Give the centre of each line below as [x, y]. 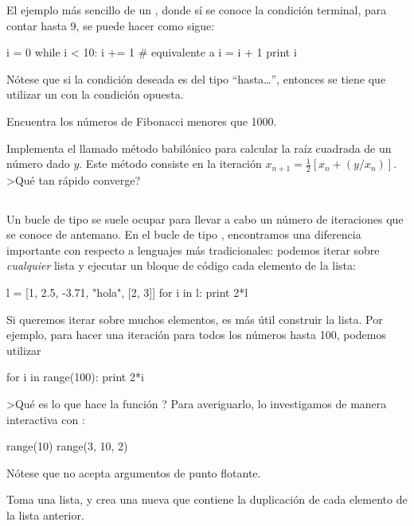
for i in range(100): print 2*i [75, 377]
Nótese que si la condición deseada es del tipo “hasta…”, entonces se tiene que [196, 78]
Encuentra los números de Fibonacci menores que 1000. [142, 121]
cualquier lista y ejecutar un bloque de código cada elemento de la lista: [181, 265]
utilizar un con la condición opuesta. [95, 94]
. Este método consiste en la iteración [170, 164]
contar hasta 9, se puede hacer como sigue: [111, 25]
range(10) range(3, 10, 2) [67, 446]
